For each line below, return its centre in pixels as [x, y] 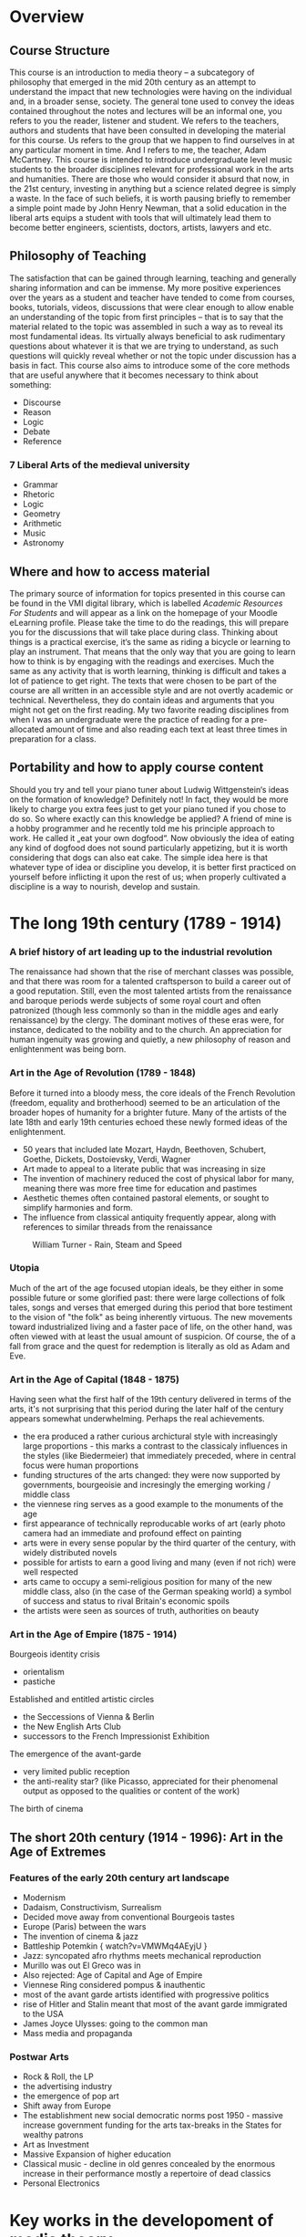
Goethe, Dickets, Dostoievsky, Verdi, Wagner [107, 1159]
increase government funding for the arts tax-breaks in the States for [152, 2125]
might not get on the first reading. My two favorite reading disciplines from [149, 710]
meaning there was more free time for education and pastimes [140, 1188]
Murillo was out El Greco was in [82, 1966]
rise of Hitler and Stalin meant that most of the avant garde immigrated [155, 2004]
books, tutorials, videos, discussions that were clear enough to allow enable [152, 307]
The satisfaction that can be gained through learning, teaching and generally [153, 278]
